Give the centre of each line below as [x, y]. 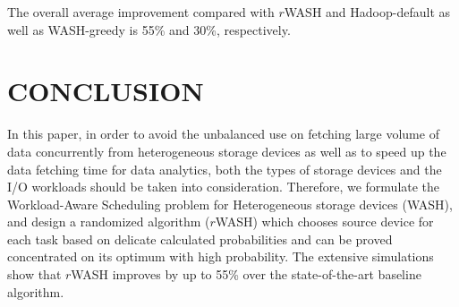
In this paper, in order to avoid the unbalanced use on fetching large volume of [223, 134]
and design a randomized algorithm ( [109, 222]
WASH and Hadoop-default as [367, 12]
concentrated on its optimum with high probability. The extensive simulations [221, 256]
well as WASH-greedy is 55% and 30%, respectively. [149, 29]
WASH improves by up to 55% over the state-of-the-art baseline [246, 274]
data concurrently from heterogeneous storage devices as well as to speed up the [227, 151]
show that [34, 274]
